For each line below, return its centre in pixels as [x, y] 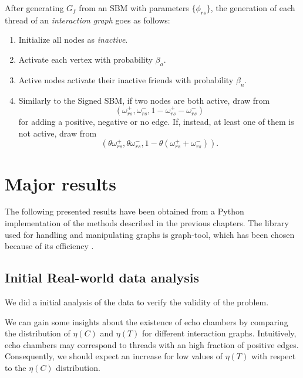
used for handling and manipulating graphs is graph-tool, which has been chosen [150, 234]
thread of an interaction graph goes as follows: [87, 20]
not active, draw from [58, 133]
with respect [273, 356]
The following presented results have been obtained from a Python [124, 211]
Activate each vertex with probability [86, 59]
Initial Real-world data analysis [102, 277]
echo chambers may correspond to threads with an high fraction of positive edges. [152, 344]
